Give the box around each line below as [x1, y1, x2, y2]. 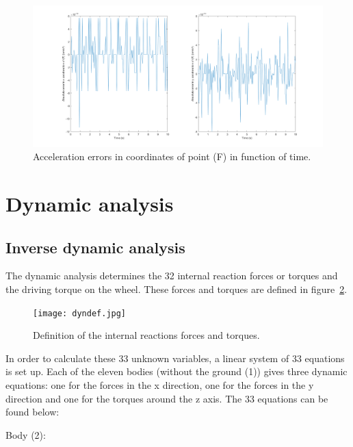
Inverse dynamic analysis [5, 236, 185, 257]
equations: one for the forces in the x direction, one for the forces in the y [5, 378, 314, 392]
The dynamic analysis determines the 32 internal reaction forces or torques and [5, 268, 338, 283]
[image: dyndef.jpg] [33, 308, 127, 318]
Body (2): [5, 427, 46, 442]
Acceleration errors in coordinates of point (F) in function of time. [33, 149, 311, 164]
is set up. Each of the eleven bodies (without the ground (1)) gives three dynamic [5, 364, 348, 379]
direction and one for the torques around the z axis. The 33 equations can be [5, 391, 328, 405]
